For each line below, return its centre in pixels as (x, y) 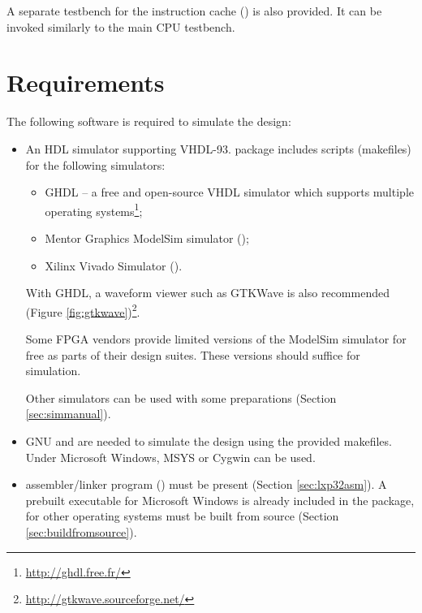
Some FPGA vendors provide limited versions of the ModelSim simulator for (216, 338)
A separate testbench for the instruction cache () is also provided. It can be (194, 11)
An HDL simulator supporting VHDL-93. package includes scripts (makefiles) (218, 148)
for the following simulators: (95, 164)
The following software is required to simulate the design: (149, 121)
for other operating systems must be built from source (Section (182, 516)
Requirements (86, 82)
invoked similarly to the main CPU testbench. (121, 26)
